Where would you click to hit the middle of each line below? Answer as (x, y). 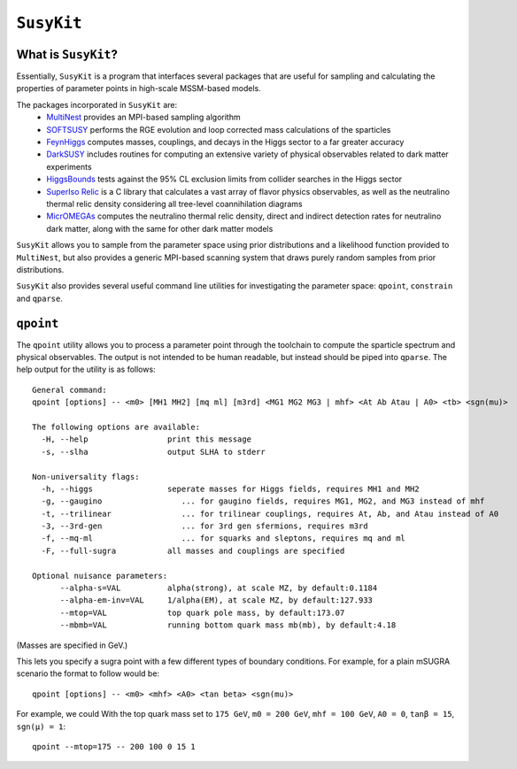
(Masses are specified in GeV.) (72, 645)
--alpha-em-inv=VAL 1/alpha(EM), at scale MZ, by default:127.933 (216, 600)
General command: (69, 390)
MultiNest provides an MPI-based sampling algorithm (143, 117)
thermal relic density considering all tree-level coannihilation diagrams (174, 204)
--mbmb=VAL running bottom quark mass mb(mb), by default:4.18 (228, 625)
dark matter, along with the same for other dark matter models (160, 228)
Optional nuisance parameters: (100, 576)
